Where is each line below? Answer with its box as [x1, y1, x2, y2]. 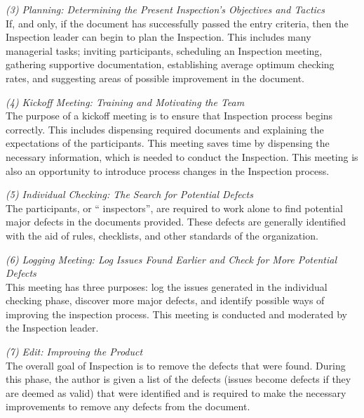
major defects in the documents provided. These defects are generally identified [6, 214, 346, 229]
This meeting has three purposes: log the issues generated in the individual [6, 279, 328, 294]
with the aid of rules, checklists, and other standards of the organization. [6, 228, 318, 242]
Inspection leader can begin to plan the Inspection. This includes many [6, 30, 311, 44]
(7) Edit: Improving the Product [6, 344, 143, 359]
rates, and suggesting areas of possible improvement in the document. [6, 70, 305, 85]
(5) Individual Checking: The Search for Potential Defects [6, 187, 253, 202]
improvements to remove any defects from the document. [6, 399, 250, 414]
